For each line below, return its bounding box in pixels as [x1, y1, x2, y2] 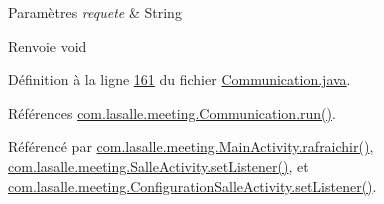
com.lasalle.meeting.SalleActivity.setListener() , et [8, 155, 309, 176]
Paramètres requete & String [8, 2, 182, 22]
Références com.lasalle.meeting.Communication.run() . [8, 102, 336, 123]
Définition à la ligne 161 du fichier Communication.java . [8, 69, 351, 90]
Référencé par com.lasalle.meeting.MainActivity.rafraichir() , [8, 136, 374, 157]
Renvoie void [8, 35, 87, 56]
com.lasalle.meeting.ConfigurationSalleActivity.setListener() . [8, 175, 377, 196]
